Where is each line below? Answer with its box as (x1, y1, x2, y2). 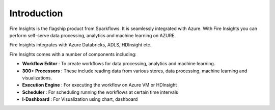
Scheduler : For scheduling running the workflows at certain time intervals (22, 89, 178, 95)
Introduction (9, 8, 63, 19)
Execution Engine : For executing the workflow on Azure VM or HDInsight (22, 82, 177, 88)
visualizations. (22, 74, 52, 81)
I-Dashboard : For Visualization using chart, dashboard (22, 96, 138, 102)
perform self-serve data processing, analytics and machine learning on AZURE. (9, 32, 176, 38)
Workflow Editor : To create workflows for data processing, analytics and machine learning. (22, 61, 215, 67)
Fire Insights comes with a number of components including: (9, 51, 137, 57)
